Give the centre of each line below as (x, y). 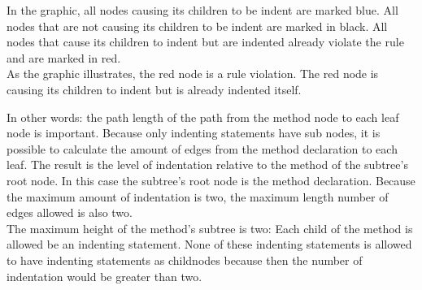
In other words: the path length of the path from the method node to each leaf (203, 117)
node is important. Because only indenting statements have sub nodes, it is (194, 133)
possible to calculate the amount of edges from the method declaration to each (202, 148)
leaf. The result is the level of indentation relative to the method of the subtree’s (207, 164)
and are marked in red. (64, 57)
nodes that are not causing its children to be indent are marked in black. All (197, 26)
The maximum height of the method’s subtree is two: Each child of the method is (210, 228)
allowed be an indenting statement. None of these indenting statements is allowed (209, 244)
